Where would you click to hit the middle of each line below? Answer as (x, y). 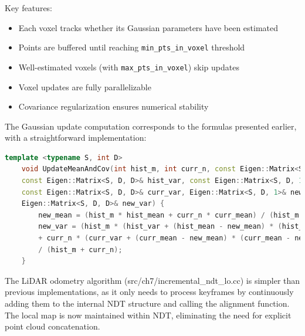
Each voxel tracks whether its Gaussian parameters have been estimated (148, 27)
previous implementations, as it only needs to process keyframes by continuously (149, 292)
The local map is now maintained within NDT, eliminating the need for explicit (148, 315)
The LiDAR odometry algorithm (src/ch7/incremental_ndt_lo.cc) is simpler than (152, 280)
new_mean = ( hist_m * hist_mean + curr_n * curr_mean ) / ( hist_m (169, 215)
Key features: (29, 8)
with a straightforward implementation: (76, 138)
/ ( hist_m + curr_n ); (80, 250)
